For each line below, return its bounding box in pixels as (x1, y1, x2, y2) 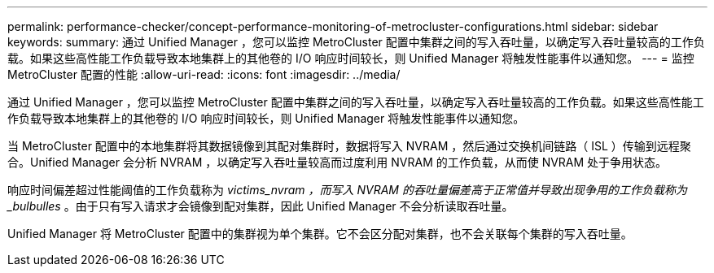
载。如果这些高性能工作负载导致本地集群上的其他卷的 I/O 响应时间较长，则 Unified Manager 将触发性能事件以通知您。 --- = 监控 (7, 51, 694, 65)
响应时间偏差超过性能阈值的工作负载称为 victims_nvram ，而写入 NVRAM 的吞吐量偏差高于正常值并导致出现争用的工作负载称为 (7, 183, 687, 197)
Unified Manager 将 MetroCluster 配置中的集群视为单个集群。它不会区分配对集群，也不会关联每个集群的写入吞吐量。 (7, 227, 633, 240)
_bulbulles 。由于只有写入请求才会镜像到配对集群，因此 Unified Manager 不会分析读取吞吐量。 (7, 199, 514, 213)
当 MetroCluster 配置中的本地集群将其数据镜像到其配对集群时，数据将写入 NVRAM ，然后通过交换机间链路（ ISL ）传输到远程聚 (7, 139, 691, 153)
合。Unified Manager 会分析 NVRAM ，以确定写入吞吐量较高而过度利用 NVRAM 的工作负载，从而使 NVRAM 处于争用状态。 (7, 155, 668, 169)
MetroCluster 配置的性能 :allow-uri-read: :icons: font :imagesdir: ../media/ (7, 67, 401, 81)
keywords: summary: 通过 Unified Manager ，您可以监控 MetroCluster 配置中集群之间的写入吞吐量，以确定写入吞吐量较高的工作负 (7, 35, 705, 49)
